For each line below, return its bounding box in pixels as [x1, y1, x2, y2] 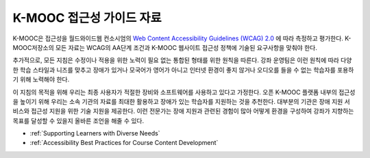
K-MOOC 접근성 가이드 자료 [12, 10, 162, 25]
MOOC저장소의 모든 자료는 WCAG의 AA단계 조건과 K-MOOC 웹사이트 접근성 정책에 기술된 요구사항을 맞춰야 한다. [12, 43, 318, 51]
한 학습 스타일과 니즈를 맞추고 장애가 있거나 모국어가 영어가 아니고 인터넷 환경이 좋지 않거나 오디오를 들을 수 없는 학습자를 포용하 [12, 66, 354, 74]
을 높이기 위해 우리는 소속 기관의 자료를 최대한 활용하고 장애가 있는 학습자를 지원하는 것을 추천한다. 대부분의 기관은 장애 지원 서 [12, 97, 351, 105]
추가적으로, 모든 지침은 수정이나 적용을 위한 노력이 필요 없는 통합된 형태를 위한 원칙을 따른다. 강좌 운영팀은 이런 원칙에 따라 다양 [12, 56, 352, 64]
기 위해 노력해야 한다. [12, 75, 70, 83]
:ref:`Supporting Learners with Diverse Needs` [29, 129, 160, 137]
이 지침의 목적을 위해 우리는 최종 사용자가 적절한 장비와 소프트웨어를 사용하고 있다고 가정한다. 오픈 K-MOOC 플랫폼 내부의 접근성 [12, 88, 356, 96]
